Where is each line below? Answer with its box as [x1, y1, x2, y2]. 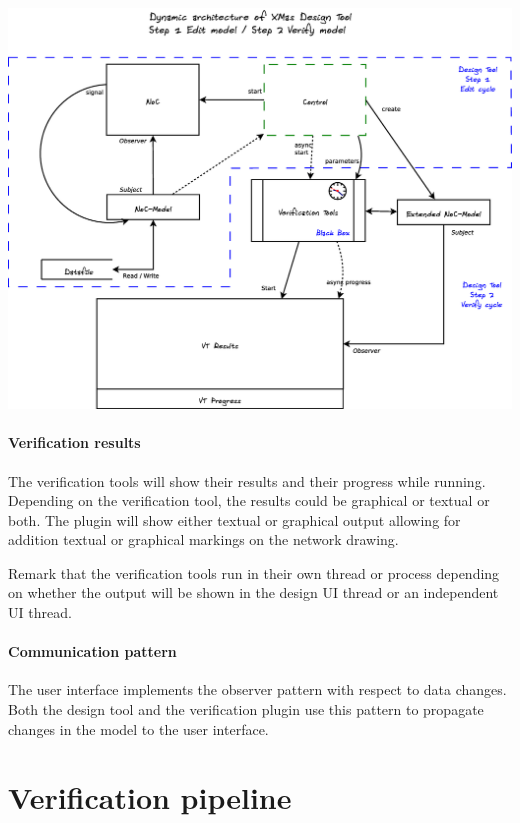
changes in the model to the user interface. [8, 718, 269, 739]
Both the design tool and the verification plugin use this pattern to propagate [8, 699, 484, 720]
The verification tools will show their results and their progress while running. [8, 470, 486, 491]
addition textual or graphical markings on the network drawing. [8, 529, 399, 550]
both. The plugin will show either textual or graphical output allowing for [8, 509, 461, 530]
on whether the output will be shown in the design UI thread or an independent [8, 582, 499, 603]
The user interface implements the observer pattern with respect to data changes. [8, 679, 507, 700]
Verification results [8, 432, 141, 453]
